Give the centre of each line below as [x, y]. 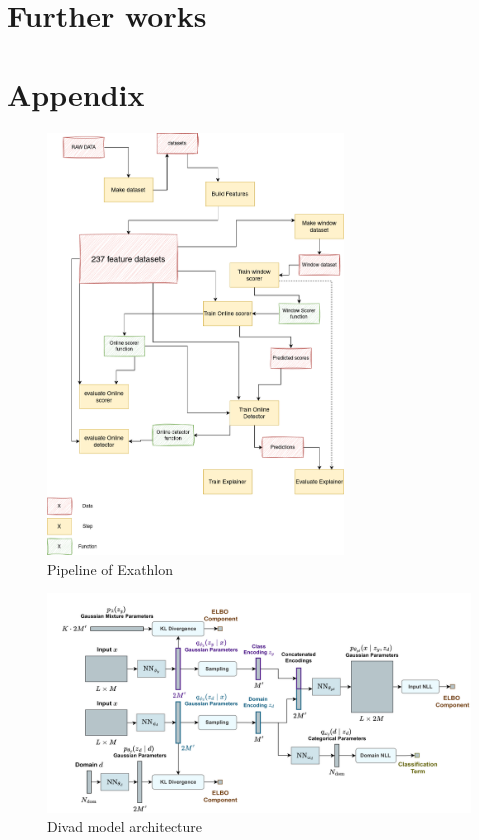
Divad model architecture [125, 826]
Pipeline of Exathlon [110, 568]
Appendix [76, 93]
